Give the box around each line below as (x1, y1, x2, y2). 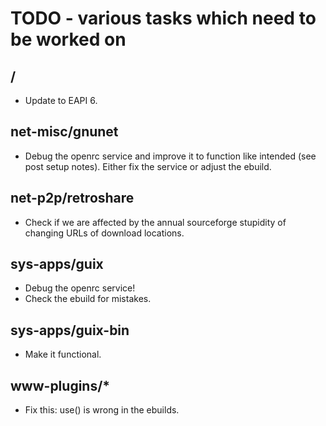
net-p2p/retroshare (10, 190, 135, 207)
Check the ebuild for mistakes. (24, 293, 152, 305)
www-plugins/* (10, 377, 111, 394)
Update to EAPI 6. (24, 95, 98, 106)
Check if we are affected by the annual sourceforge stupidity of (24, 216, 287, 228)
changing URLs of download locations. (24, 227, 185, 239)
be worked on (10, 28, 127, 51)
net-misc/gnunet (10, 123, 119, 141)
